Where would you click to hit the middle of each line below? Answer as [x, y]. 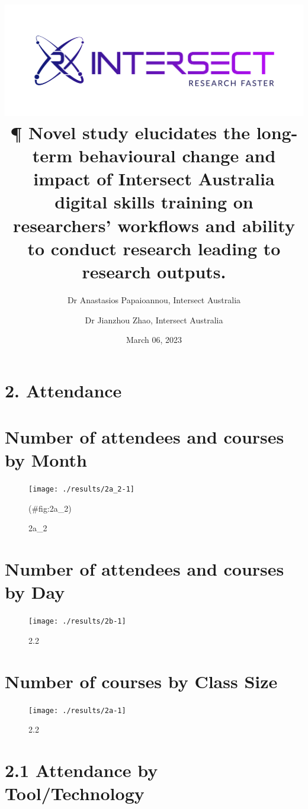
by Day [35, 592]
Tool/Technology [75, 793]
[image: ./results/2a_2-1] [81, 489]
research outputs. [154, 272]
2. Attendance [63, 390]
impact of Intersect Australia [154, 179]
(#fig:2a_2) [50, 508]
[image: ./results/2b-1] [77, 622]
